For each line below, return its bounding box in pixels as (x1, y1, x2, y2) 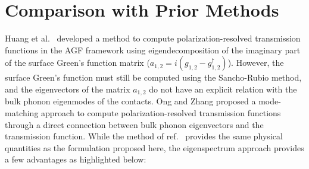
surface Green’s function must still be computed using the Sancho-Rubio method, (5, 71, 302, 84)
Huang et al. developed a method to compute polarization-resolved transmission (5, 32, 301, 44)
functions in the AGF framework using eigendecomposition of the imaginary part (5, 43, 301, 56)
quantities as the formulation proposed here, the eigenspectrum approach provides (5, 141, 304, 154)
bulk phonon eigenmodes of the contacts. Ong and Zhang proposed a (5, 95, 256, 107)
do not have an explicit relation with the (149, 82, 297, 95)
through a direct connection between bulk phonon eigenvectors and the (5, 118, 264, 130)
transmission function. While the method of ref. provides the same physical (5, 130, 283, 142)
